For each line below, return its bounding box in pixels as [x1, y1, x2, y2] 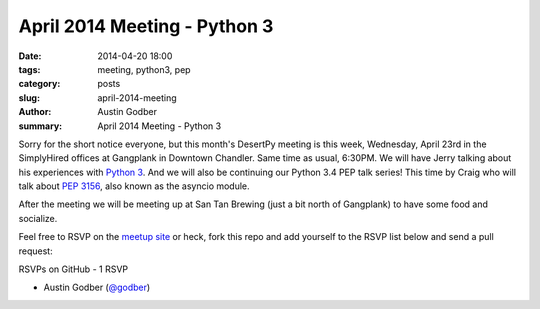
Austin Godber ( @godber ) [43, 281, 151, 294]
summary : [18, 120, 63, 132]
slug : [18, 91, 40, 104]
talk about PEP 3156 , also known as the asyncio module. [18, 180, 250, 192]
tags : [18, 63, 41, 75]
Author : [18, 106, 52, 118]
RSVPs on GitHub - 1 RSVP [18, 263, 129, 275]
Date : [18, 50, 42, 62]
